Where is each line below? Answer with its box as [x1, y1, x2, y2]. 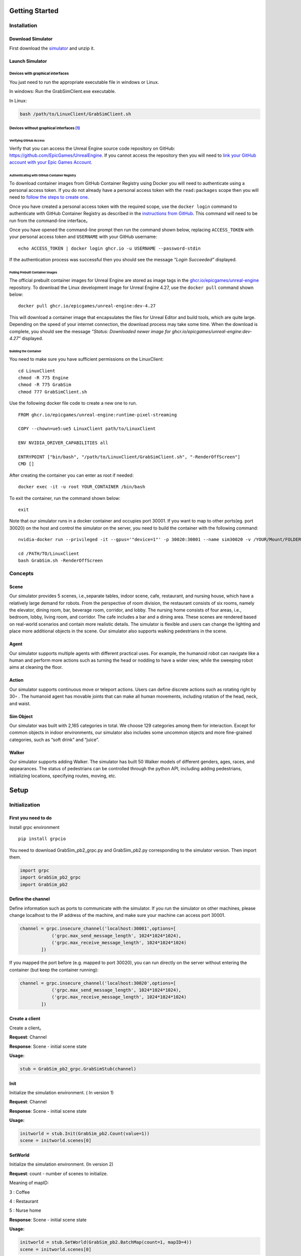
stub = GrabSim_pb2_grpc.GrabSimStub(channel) [20, 1066, 136, 1072]
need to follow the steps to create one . [9, 194, 89, 200]
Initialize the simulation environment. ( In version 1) [9, 1089, 114, 1095]
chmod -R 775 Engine [18, 375, 69, 381]
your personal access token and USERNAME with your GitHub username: [9, 234, 158, 240]
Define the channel [9, 896, 50, 902]
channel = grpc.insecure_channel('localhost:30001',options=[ [20, 926, 176, 931]
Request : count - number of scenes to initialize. [9, 1171, 108, 1177]
